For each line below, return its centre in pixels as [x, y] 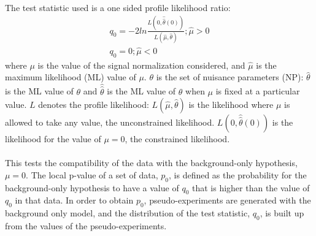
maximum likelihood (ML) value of [71, 77]
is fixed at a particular [258, 91]
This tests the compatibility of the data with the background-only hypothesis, [151, 163]
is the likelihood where [231, 105]
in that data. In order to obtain [74, 200]
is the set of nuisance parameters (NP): [230, 77]
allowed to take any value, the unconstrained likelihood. [110, 122]
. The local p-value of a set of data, [92, 174]
